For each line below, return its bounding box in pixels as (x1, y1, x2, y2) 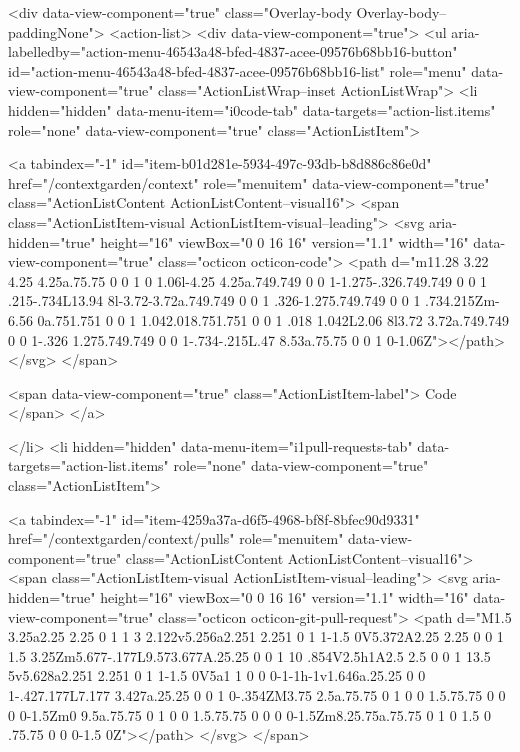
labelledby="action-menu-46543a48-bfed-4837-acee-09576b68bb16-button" (8, 41, 458, 62)
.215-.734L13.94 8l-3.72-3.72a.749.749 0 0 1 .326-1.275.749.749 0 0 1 (8, 290, 421, 311)
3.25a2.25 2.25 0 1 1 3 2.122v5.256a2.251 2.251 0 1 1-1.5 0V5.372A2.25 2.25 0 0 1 (8, 626, 504, 647)
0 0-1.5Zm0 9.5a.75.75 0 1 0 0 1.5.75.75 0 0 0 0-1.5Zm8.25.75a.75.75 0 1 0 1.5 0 (8, 704, 491, 725)
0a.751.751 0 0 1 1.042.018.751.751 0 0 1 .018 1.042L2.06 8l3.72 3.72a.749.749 (37, 309, 510, 330)
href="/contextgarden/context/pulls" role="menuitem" (8, 528, 344, 549)
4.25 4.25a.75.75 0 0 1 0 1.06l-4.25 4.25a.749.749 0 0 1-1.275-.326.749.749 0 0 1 (8, 270, 488, 291)
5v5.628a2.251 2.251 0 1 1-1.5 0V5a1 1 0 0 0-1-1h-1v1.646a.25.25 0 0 (8, 665, 426, 686)
